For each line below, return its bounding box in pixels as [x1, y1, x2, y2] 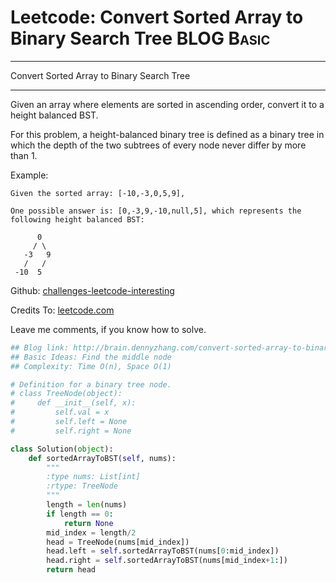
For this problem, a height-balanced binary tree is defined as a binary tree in [10, 128, 325, 140]
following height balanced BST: [10, 214, 145, 225]
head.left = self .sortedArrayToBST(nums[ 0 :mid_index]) [46, 546, 280, 556]
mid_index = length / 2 [46, 527, 137, 538]
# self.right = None [10, 426, 132, 436]
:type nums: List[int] [46, 472, 141, 482]
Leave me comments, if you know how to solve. [10, 323, 207, 335]
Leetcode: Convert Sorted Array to [10, 6, 304, 29]
